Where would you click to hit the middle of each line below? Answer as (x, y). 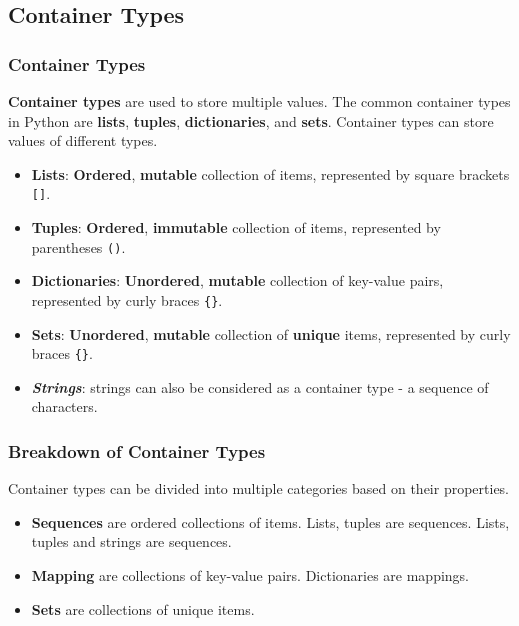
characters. (64, 406)
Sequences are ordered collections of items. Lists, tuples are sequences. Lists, (270, 521)
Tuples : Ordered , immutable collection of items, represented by (236, 227)
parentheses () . (78, 246)
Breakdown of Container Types (137, 450)
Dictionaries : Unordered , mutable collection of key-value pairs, (237, 280)
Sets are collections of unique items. (143, 608)
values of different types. (83, 140)
